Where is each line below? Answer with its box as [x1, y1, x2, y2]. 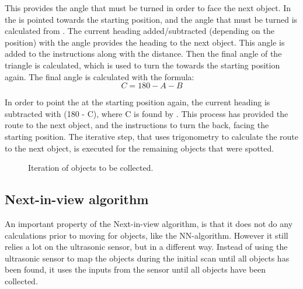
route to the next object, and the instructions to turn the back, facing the [5, 119, 269, 131]
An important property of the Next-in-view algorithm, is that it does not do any [5, 217, 293, 229]
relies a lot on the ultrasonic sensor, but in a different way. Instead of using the [5, 240, 288, 253]
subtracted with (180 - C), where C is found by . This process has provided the [5, 107, 288, 119]
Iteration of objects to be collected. [28, 161, 154, 174]
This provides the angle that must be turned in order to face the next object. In [5, 2, 291, 13]
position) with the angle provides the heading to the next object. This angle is [5, 36, 285, 48]
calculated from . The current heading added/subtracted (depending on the [5, 25, 274, 37]
